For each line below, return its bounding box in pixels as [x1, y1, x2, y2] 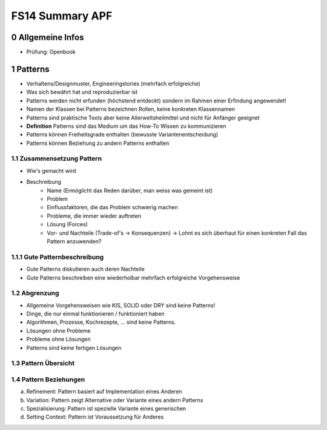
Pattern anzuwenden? [47, 237, 102, 245]
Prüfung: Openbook [26, 49, 76, 56]
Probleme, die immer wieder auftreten [47, 212, 142, 220]
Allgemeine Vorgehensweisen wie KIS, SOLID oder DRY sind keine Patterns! [26, 301, 216, 309]
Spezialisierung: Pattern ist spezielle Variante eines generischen [26, 405, 187, 412]
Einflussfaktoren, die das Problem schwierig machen [47, 204, 178, 211]
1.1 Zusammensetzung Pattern [11, 155, 102, 163]
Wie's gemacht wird [26, 167, 76, 174]
